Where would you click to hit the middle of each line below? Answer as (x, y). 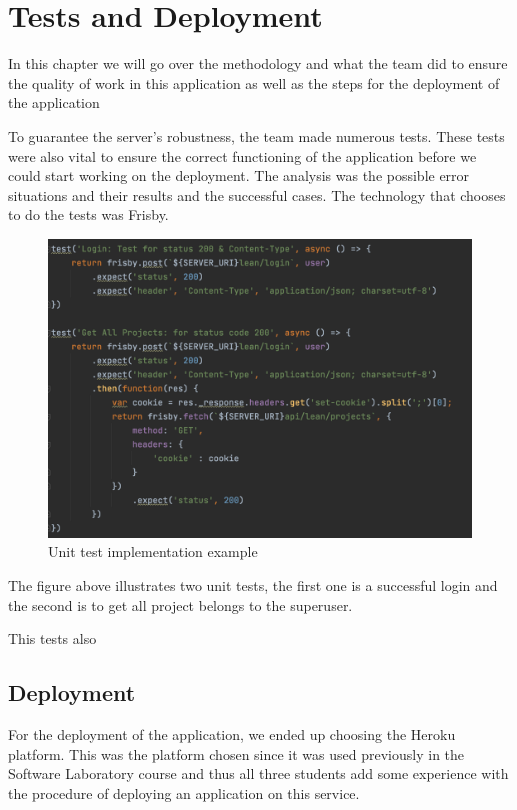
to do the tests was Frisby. (88, 214)
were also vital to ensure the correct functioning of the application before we (242, 155)
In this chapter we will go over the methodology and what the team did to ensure (258, 63)
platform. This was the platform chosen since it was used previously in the (236, 753)
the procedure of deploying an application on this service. (184, 792)
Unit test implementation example (153, 551)
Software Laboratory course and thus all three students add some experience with (258, 773)
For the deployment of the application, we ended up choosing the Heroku (232, 734)
